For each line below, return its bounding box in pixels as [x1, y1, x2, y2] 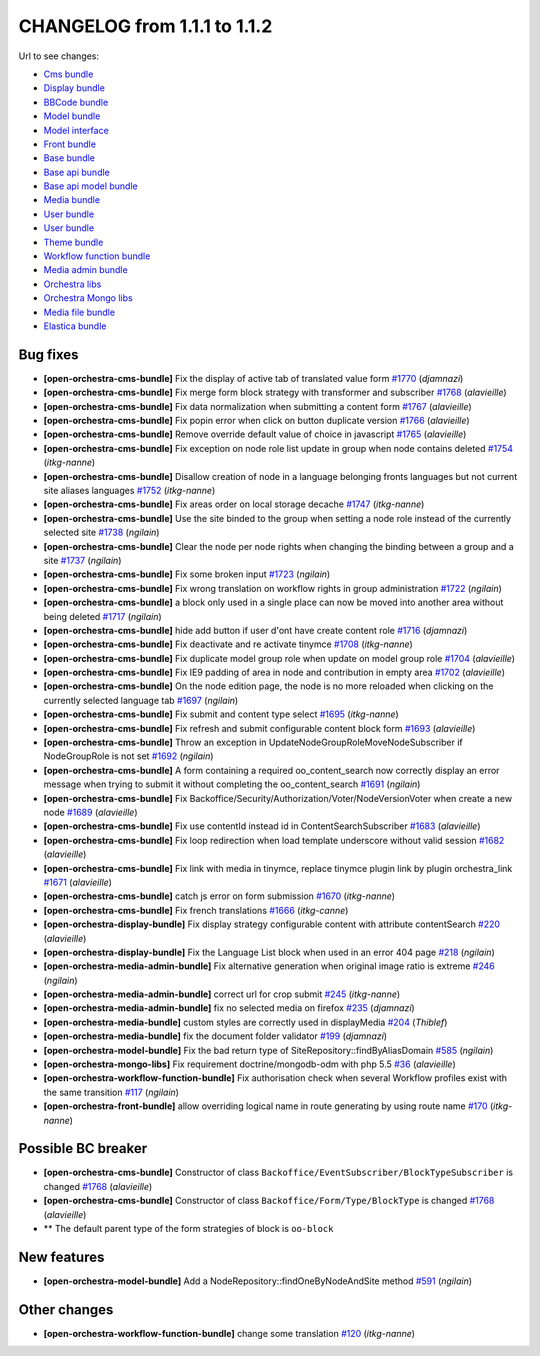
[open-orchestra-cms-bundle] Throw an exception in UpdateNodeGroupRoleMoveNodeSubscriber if [43, 736, 464, 749]
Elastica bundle [43, 320, 107, 332]
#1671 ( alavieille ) [43, 876, 112, 888]
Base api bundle [43, 166, 110, 178]
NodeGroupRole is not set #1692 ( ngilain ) [43, 750, 214, 762]
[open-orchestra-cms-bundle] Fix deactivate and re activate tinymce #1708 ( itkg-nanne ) [43, 638, 414, 650]
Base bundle [43, 152, 95, 164]
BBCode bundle [43, 96, 109, 108]
